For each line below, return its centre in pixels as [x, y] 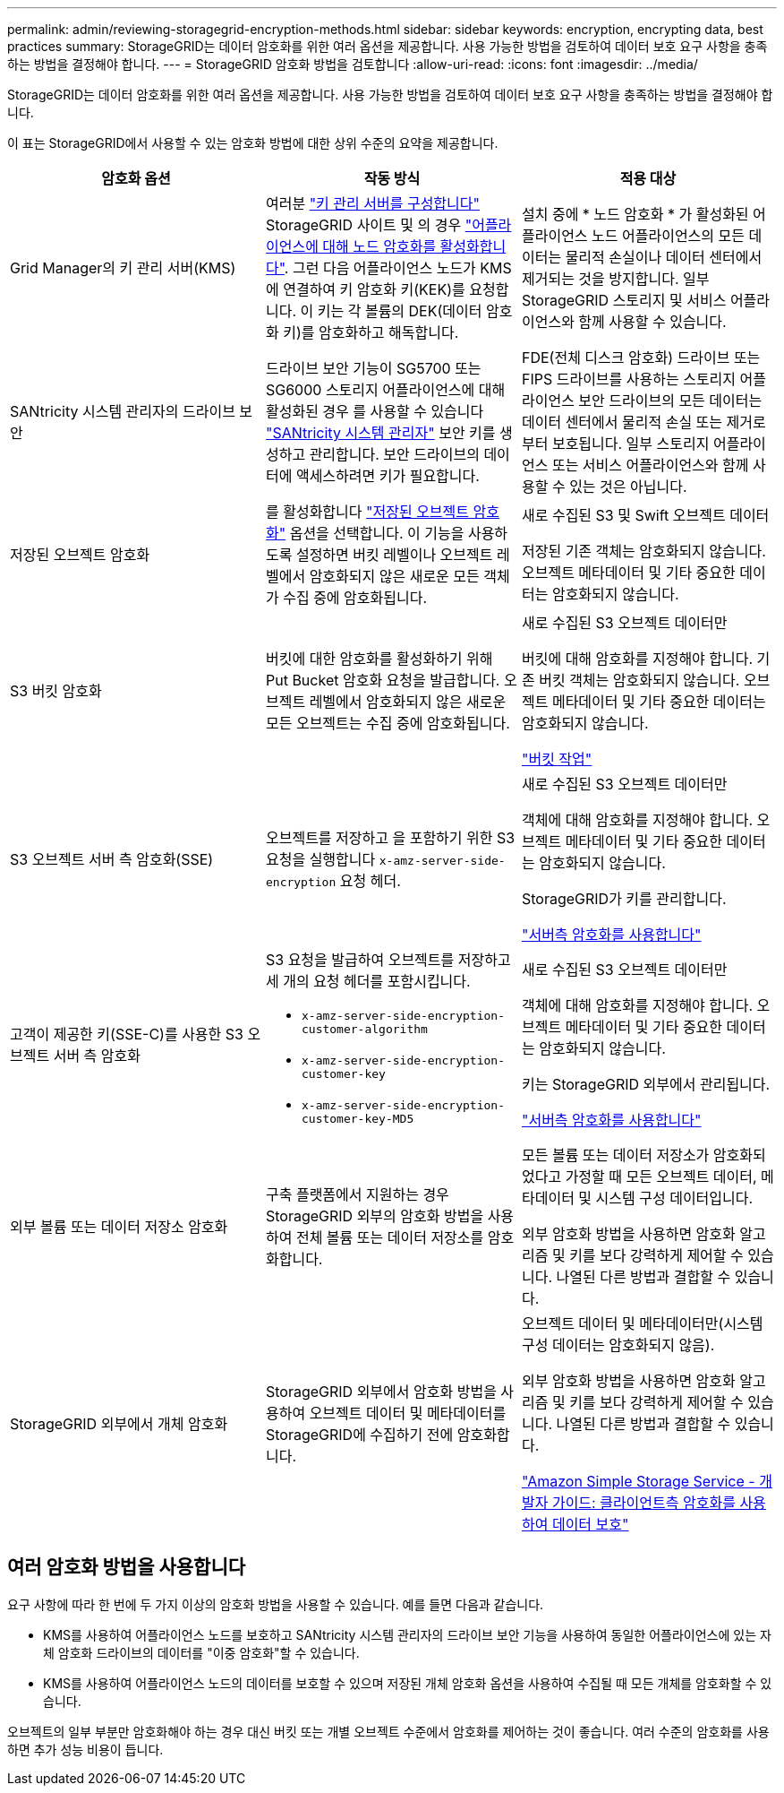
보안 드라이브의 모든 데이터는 [670, 401]
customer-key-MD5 [358, 1119]
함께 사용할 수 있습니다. [652, 322]
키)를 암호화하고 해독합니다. [371, 332]
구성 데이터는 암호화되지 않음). [618, 1345]
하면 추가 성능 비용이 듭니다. [85, 1749]
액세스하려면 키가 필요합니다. [388, 476]
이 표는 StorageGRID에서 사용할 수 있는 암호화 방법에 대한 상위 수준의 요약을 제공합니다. [253, 143]
